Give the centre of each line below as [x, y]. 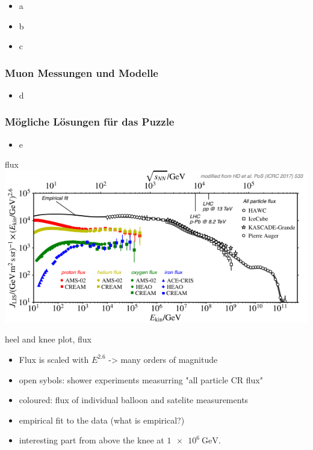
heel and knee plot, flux [48, 339]
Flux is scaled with [54, 359]
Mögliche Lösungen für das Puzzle [90, 122]
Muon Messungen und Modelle [82, 72]
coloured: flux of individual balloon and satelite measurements [134, 400]
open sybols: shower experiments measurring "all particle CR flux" [141, 379]
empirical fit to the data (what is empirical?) [102, 420]
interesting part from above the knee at [91, 440]
